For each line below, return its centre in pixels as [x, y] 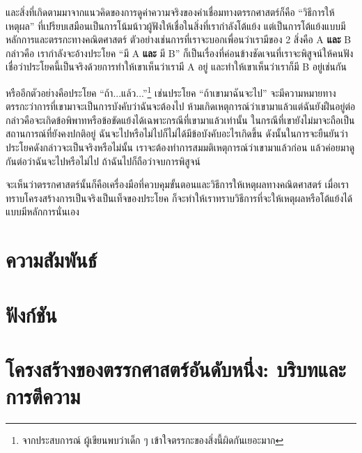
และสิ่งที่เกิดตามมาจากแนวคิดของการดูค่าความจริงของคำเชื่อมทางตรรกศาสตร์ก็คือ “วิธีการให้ [170, 12]
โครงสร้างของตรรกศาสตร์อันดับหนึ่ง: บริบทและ [176, 368]
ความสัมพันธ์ [51, 260]
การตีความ [43, 396]
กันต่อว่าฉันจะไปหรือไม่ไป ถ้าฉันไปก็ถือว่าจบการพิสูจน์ [103, 161]
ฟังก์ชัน [31, 314]
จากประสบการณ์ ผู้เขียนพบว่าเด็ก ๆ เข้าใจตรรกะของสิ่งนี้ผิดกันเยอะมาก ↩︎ [153, 440]
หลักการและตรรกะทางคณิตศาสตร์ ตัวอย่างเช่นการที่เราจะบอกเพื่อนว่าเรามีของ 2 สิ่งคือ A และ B [179, 39]
